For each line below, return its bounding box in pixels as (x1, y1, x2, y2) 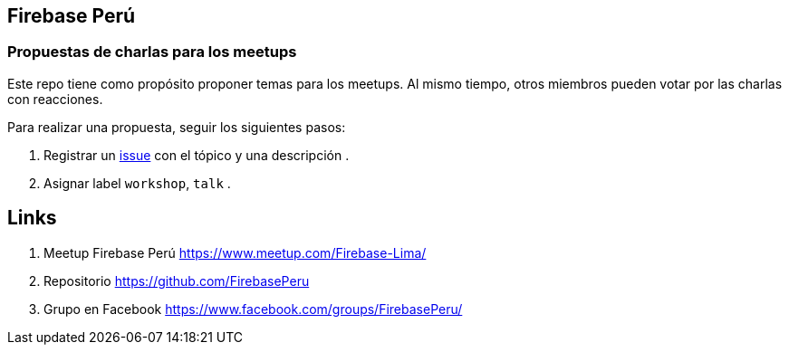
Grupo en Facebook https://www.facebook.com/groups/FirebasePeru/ (43, 300, 463, 317)
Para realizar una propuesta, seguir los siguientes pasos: (7, 119, 346, 135)
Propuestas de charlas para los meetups (7, 43, 297, 62)
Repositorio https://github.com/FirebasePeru (43, 272, 310, 289)
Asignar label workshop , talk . (43, 175, 231, 191)
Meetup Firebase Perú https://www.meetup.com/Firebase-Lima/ (43, 244, 427, 261)
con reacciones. (7, 90, 103, 107)
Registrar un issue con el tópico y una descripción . (43, 147, 350, 163)
